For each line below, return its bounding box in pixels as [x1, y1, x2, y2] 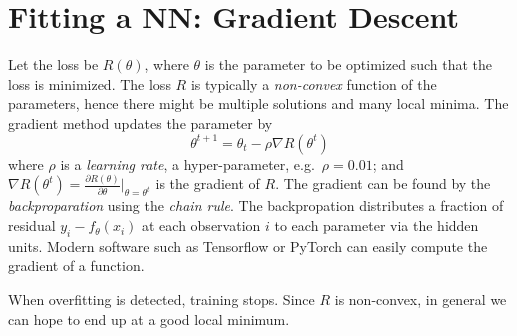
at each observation [141, 215, 261, 236]
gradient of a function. [8, 255, 145, 276]
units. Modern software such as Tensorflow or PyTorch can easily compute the [8, 235, 488, 256]
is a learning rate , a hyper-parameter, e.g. [60, 153, 315, 174]
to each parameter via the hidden [274, 215, 479, 236]
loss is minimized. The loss [8, 73, 171, 94]
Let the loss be [8, 54, 99, 75]
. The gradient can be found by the [275, 173, 491, 194]
